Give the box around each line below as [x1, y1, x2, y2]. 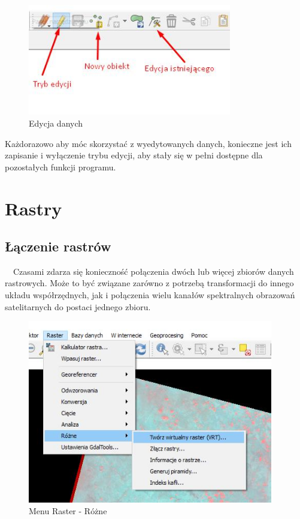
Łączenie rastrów [5, 237, 111, 256]
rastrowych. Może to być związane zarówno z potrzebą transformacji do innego [5, 277, 294, 289]
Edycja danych [29, 116, 83, 129]
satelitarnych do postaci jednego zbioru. [5, 300, 151, 313]
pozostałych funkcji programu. [5, 160, 116, 173]
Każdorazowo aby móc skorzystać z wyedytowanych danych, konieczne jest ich [5, 137, 292, 149]
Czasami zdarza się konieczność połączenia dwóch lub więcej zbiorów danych [13, 265, 294, 277]
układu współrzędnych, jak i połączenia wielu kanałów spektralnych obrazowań [5, 289, 295, 301]
